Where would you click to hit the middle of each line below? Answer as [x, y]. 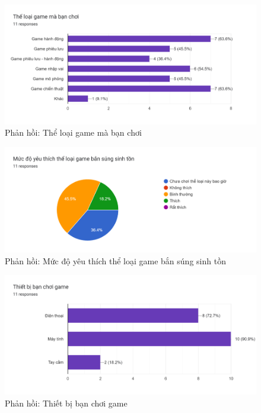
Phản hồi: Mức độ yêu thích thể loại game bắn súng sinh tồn [115, 260]
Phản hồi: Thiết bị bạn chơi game [66, 403]
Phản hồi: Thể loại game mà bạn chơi [73, 132]
